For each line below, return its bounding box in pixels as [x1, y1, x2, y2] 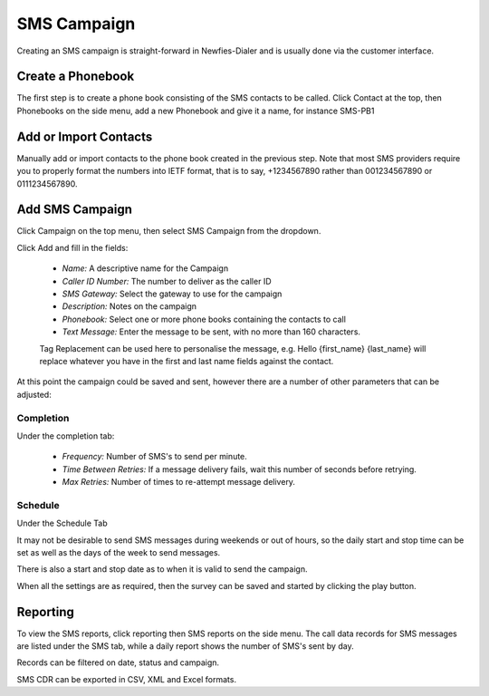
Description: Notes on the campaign [62, 301, 197, 312]
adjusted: [16, 389, 52, 400]
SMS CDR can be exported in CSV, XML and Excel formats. [16, 673, 237, 684]
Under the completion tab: [16, 430, 115, 441]
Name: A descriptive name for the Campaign [62, 263, 229, 274]
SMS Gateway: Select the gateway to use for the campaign [62, 288, 283, 299]
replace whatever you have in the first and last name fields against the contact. [39, 355, 334, 366]
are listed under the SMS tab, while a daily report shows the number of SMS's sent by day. [16, 641, 354, 652]
